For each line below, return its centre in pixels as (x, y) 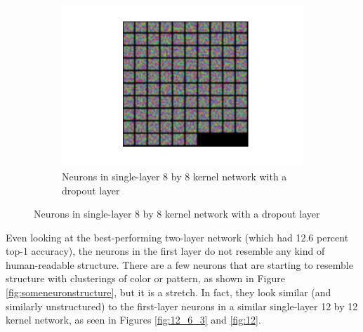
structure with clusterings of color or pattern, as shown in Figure (145, 278)
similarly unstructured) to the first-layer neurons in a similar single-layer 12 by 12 (182, 306)
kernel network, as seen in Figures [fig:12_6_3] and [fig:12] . (133, 320)
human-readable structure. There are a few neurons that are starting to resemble (179, 264)
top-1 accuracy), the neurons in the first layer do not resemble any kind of (165, 251)
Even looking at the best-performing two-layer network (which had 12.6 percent (177, 237)
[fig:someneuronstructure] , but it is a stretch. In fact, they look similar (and (169, 292)
